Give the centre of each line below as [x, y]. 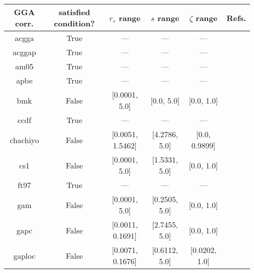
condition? [74, 23]
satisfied [74, 12]
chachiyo [24, 140]
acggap [24, 52]
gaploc [24, 255]
